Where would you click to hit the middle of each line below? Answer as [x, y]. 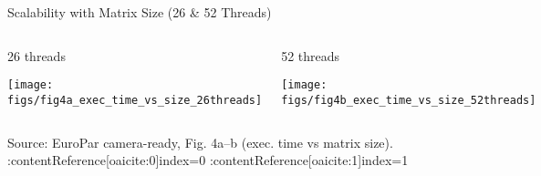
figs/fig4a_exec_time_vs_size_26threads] [135, 100]
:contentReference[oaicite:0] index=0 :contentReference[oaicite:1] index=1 [208, 160]
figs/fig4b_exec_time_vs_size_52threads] [409, 100]
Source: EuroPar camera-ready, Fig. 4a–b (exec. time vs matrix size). [200, 142]
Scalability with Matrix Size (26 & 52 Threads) [140, 12]
